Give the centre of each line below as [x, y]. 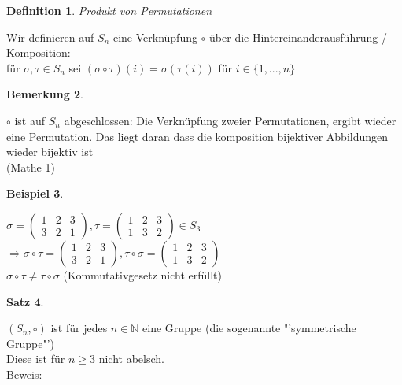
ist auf [30, 120]
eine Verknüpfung [155, 37]
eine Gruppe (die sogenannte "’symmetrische [249, 328]
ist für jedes [79, 328]
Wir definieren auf [50, 37]
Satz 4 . [25, 301]
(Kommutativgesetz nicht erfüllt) [143, 274]
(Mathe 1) [31, 167]
